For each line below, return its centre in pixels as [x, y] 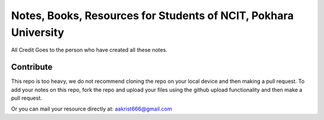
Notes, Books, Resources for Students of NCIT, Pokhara [152, 16]
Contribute [32, 67]
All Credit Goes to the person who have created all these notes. [89, 50]
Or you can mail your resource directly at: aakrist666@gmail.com [91, 109]
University [37, 32]
